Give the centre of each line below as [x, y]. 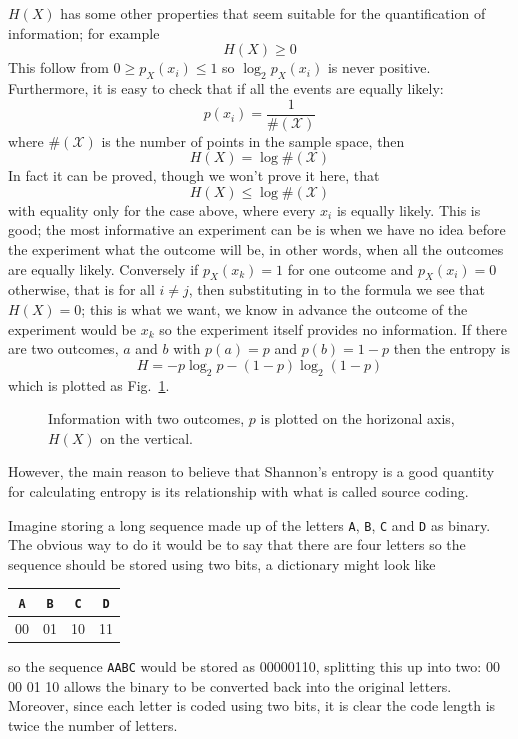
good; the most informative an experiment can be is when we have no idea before [257, 229]
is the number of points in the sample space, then [253, 140]
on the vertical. [146, 437]
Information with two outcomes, [146, 418]
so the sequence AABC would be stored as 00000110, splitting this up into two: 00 [254, 665]
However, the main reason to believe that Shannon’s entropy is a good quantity [251, 471]
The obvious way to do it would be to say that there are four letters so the [237, 544]
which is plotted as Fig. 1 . [89, 384]
